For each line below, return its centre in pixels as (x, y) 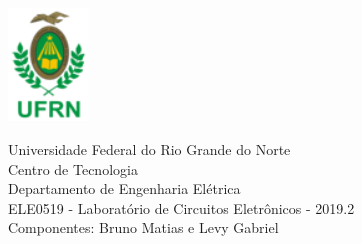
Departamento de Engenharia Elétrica (124, 188)
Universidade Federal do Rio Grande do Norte (149, 148)
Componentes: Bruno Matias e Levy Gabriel (143, 227)
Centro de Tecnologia (73, 168)
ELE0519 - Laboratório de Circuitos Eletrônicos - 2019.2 (181, 207)
